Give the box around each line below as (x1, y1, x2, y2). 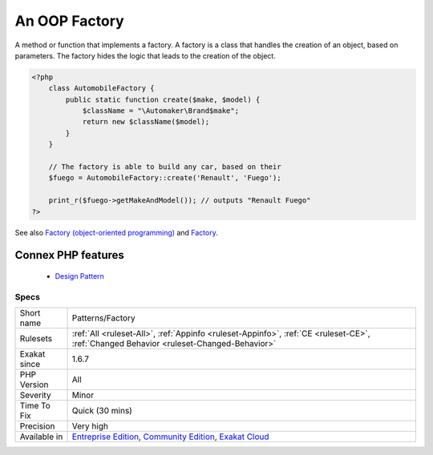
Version (19, 379, 49, 390)
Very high (71, 421, 108, 432)
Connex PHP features (14, 248, 124, 262)
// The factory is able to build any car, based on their (48, 163, 281, 171)
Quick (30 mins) (71, 405, 132, 417)
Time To (19, 401, 51, 412)
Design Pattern (55, 272, 104, 280)
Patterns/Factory (71, 312, 136, 324)
